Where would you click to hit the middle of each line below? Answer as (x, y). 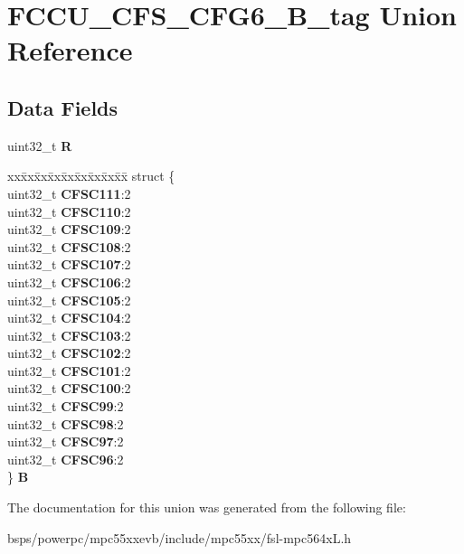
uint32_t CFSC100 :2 (69, 388)
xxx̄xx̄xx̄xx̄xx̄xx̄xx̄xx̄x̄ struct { (91, 176)
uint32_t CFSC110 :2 (69, 211)
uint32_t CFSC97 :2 (66, 441)
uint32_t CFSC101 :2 (69, 370)
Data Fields (63, 107)
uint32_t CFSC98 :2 (66, 423)
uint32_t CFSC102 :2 (69, 353)
